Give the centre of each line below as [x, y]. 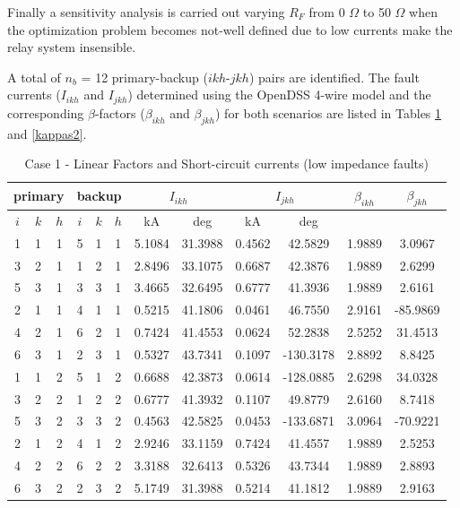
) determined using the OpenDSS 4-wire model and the [279, 95]
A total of [34, 77]
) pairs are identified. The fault [334, 77]
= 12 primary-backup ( [144, 77]
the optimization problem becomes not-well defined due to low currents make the [230, 29]
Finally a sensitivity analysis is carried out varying [146, 12]
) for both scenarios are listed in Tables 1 [329, 112]
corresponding [46, 112]
